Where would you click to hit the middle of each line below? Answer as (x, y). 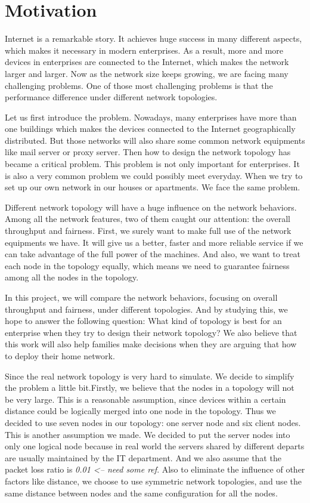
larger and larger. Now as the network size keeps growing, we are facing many (147, 73)
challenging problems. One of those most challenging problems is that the (139, 85)
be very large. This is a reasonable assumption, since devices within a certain (145, 399)
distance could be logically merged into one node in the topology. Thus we (140, 411)
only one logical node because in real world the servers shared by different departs (155, 446)
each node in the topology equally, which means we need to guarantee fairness (147, 265)
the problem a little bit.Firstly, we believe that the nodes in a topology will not (150, 388)
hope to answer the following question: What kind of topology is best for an (143, 321)
